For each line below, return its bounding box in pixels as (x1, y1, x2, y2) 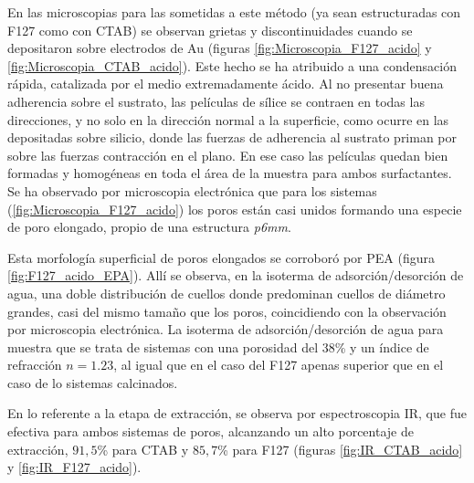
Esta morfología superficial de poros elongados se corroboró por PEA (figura (7, 247, 435, 267)
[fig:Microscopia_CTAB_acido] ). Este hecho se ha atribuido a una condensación (7, 56, 457, 75)
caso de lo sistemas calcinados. (7, 373, 178, 392)
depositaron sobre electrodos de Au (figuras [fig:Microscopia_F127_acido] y (7, 38, 432, 58)
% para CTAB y (97, 439, 189, 458)
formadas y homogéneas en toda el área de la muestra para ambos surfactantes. (7, 163, 452, 183)
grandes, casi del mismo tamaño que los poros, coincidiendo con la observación (7, 301, 447, 320)
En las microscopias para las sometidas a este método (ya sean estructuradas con (7, 3, 461, 21)
